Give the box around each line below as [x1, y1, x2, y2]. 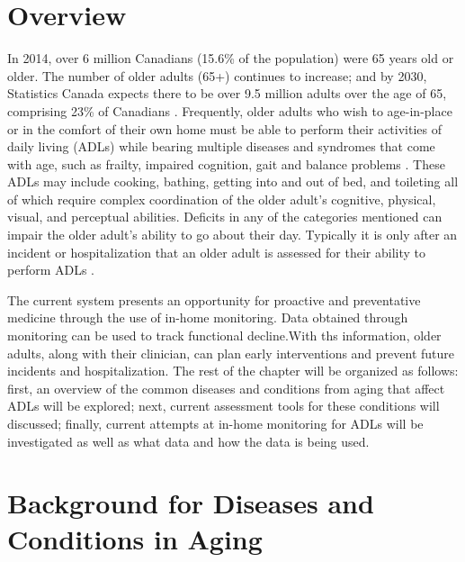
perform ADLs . [7, 260, 95, 279]
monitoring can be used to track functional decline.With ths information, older [7, 326, 442, 345]
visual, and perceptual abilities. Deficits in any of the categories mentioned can [7, 207, 443, 226]
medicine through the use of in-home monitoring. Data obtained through [7, 308, 408, 327]
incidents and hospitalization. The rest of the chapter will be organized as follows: [7, 361, 459, 380]
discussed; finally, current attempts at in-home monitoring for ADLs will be [7, 414, 424, 432]
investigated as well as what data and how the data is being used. [7, 431, 370, 450]
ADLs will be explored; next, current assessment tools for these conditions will [7, 396, 440, 415]
